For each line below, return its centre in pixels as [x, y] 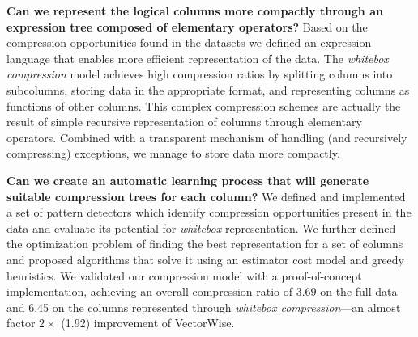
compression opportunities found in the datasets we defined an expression [189, 42]
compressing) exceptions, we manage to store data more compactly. [173, 153]
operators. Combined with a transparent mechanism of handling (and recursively [207, 137]
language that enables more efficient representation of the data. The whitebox [198, 58]
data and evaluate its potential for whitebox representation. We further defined [201, 227]
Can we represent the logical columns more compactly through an [195, 11]
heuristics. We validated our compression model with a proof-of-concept [184, 275]
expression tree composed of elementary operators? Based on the [187, 26]
